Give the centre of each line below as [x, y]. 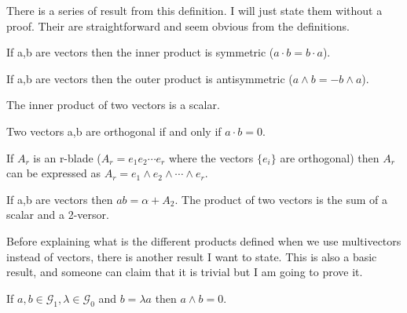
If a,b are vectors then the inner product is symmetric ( [140, 52]
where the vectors [211, 157]
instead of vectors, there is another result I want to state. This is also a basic [192, 256]
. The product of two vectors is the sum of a [281, 199]
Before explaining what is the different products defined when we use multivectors [204, 240]
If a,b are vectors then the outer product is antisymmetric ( [150, 78]
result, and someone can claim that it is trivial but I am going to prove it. [185, 272]
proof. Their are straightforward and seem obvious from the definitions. [178, 25]
